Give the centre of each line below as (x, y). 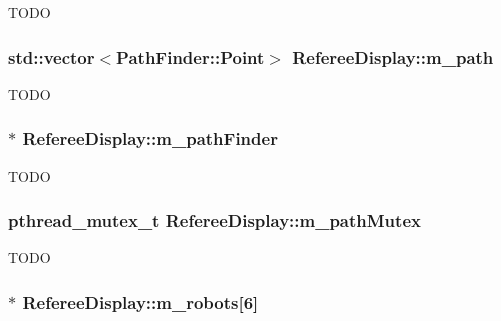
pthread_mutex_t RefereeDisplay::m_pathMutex (214, 220)
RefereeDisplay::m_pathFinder (150, 138)
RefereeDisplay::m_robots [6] (140, 301)
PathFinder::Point (190, 56)
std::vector (51, 56)
